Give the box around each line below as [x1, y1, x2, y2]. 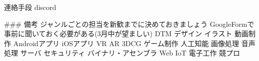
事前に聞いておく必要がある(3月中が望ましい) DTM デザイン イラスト [4, 28, 232, 39]
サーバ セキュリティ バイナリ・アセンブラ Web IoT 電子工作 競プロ [20, 48, 240, 58]
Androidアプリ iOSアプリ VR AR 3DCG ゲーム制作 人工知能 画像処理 [13, 38, 239, 48]
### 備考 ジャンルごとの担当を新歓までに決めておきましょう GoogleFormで [4, 18, 254, 29]
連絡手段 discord [4, 2, 56, 12]
